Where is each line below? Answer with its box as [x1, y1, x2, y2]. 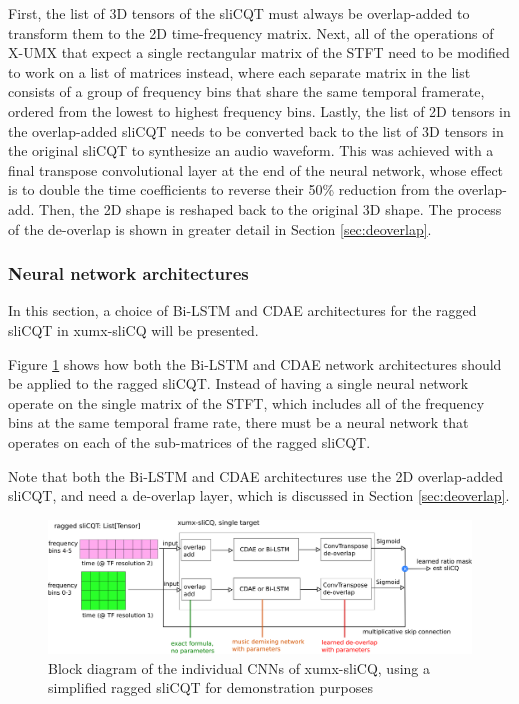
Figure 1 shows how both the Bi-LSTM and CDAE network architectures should [8, 353, 502, 374]
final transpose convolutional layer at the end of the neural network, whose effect [8, 159, 504, 180]
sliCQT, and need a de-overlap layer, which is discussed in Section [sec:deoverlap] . [8, 485, 510, 506]
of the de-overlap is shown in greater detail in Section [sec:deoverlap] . [8, 218, 432, 239]
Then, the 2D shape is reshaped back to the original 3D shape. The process [39, 198, 502, 219]
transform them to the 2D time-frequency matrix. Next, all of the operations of [8, 22, 494, 43]
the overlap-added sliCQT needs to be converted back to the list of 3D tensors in [8, 120, 504, 141]
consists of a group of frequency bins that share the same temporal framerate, [8, 81, 485, 102]
